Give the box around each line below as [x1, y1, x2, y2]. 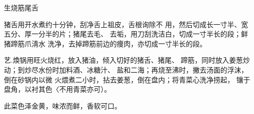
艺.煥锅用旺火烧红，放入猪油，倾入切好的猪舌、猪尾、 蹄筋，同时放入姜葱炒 [4, 55, 250, 65]
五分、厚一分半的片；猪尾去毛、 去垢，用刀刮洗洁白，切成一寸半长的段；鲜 [4, 29, 248, 39]
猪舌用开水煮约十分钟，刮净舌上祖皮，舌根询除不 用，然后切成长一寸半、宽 [4, 19, 248, 29]
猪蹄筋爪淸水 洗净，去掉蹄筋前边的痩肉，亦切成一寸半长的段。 [4, 38, 207, 48]
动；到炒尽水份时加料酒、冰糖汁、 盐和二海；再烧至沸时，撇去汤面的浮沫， [4, 64, 248, 75]
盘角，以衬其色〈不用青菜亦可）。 [4, 84, 111, 94]
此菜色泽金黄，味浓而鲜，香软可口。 [4, 100, 121, 111]
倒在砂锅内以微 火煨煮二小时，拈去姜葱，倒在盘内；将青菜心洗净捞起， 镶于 [4, 74, 251, 84]
